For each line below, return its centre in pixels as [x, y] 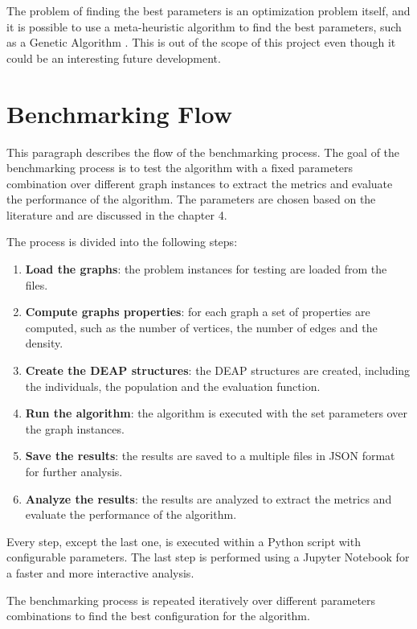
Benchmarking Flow [119, 113]
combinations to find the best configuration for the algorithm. [158, 616]
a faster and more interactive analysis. [100, 572]
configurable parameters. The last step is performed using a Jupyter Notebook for [208, 557]
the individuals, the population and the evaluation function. [173, 386]
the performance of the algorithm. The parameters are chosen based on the [191, 199]
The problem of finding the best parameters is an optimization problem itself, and [208, 10]
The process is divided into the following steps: [122, 242]
